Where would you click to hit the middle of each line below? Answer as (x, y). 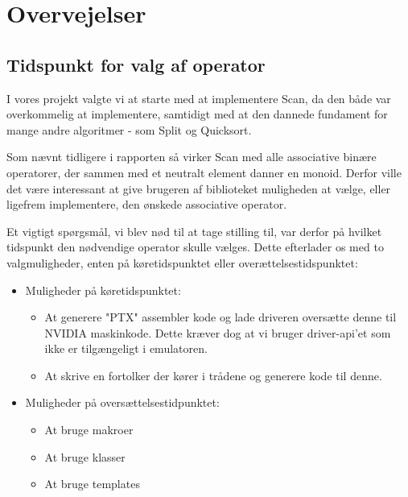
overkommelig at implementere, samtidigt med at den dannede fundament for (197, 114)
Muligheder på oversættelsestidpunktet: (122, 402)
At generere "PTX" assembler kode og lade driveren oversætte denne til (220, 317)
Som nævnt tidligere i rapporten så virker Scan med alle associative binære (192, 157)
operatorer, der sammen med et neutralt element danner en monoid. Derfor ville (204, 172)
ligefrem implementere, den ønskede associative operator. (147, 204)
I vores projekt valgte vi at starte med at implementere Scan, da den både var (199, 98)
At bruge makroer (89, 430)
